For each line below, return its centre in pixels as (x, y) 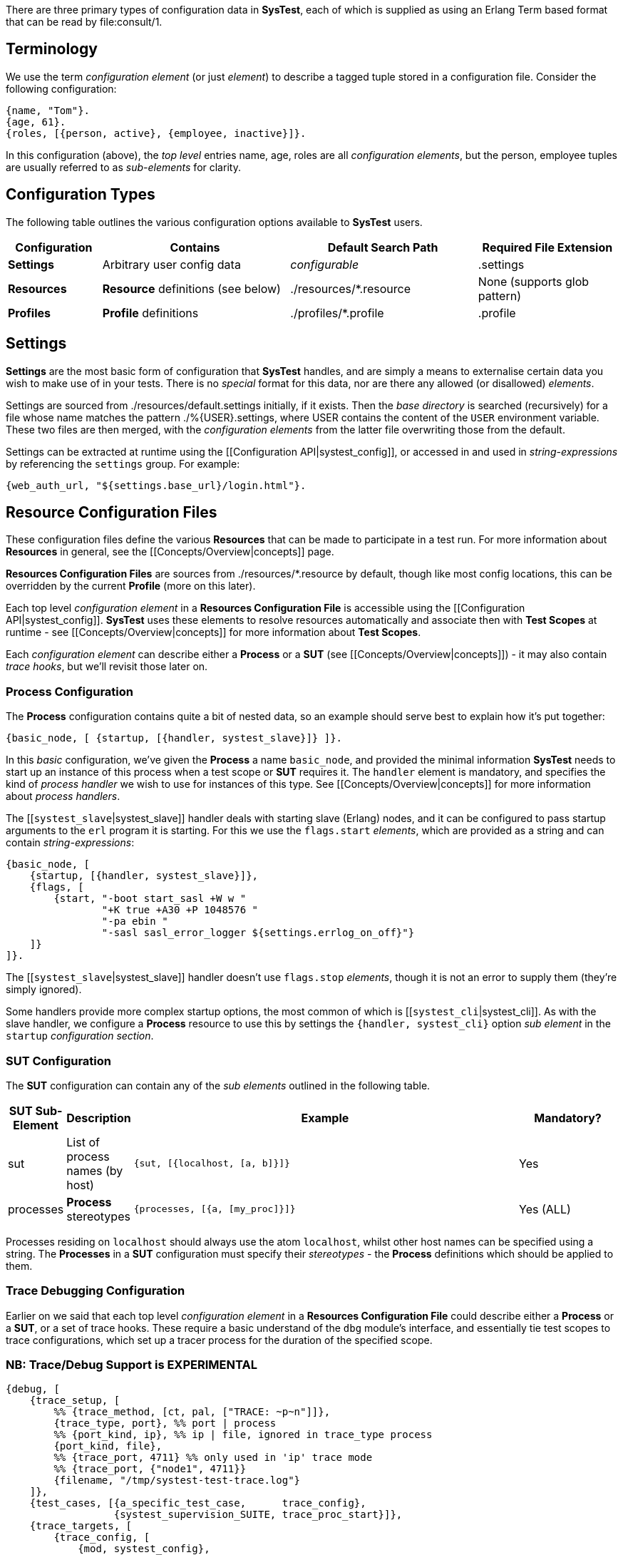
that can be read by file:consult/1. (84, 22)
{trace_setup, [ (75, 1401)
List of (83, 1142)
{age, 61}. (36, 122)
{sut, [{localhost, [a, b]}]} (212, 1164)
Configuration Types (81, 195)
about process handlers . (63, 796)
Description (99, 1118)
